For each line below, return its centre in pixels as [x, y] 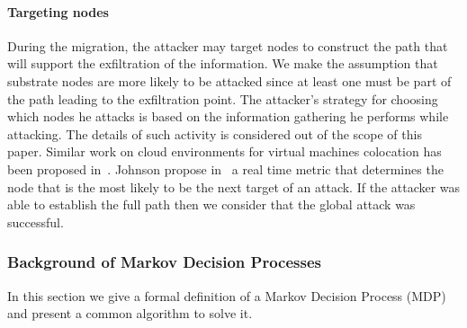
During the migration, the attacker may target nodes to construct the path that [228, 45]
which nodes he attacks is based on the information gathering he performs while [228, 116]
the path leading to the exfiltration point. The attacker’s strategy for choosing [223, 98]
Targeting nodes [58, 11]
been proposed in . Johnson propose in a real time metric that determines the [225, 168]
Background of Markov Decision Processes [164, 262]
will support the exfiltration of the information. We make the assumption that [223, 63]
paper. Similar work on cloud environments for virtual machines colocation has [225, 151]
